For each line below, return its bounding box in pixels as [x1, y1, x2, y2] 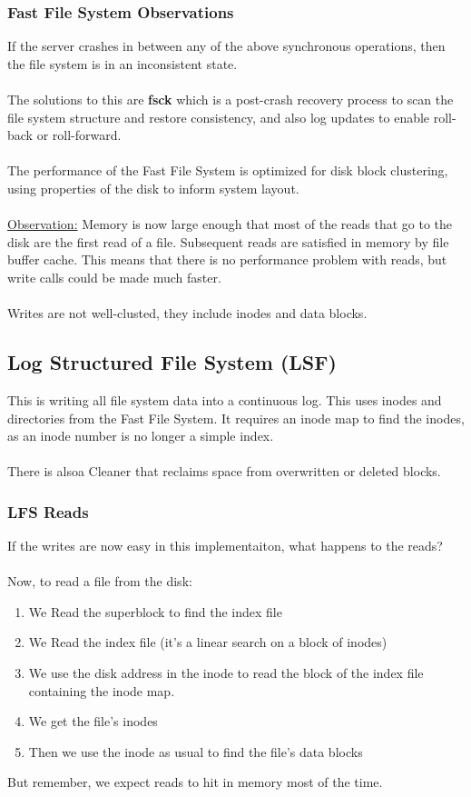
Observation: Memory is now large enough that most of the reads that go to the [7, 214, 453, 234]
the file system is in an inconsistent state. [7, 54, 238, 73]
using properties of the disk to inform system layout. [7, 178, 299, 197]
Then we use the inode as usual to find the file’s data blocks [28, 742, 363, 761]
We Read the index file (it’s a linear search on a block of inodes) [28, 633, 388, 652]
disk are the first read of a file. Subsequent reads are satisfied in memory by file [7, 232, 449, 251]
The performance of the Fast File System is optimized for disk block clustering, [7, 161, 448, 180]
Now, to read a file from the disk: [7, 572, 192, 591]
